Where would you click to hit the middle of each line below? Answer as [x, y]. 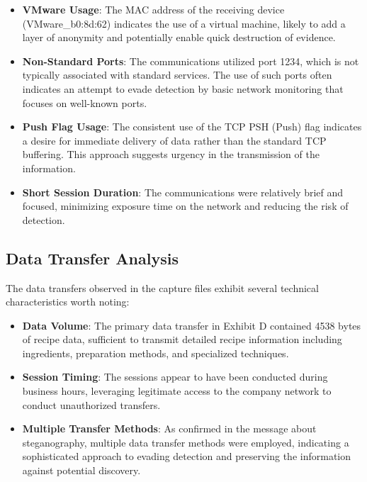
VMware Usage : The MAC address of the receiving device [153, 9]
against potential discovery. [81, 470]
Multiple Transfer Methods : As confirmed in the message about [169, 428]
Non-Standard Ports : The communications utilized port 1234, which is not [191, 61]
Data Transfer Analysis [92, 258]
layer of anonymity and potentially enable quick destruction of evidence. [179, 37]
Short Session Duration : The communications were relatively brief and [183, 192]
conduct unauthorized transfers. [91, 404]
